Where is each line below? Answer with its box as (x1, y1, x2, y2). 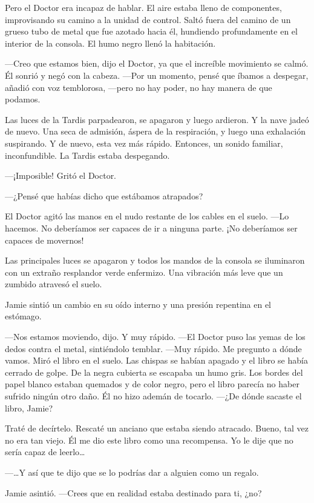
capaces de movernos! (5, 233, 84, 246)
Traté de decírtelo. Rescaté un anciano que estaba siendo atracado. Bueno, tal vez (5, 422, 309, 435)
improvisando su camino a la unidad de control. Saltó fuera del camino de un (5, 13, 291, 25)
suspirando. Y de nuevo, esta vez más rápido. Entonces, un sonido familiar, (5, 136, 283, 149)
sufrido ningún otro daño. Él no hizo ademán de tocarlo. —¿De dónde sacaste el (5, 390, 302, 402)
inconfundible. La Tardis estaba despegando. (5, 148, 170, 161)
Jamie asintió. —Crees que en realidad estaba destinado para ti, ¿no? (5, 486, 262, 499)
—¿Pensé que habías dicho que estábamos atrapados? (5, 189, 203, 202)
